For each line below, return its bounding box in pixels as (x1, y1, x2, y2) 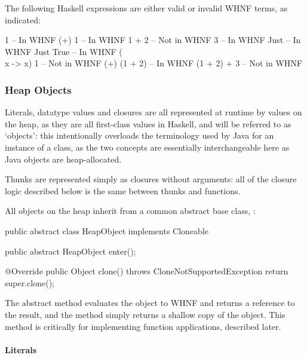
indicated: (5, 13, 41, 26)
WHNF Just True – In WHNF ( (5, 45, 122, 57)
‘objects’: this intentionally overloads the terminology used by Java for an (5, 129, 274, 142)
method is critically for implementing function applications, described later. (5, 320, 281, 332)
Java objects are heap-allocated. (5, 152, 122, 165)
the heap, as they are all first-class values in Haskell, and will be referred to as (5, 117, 291, 130)
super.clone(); (5, 276, 54, 289)
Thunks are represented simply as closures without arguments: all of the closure (5, 173, 297, 185)
